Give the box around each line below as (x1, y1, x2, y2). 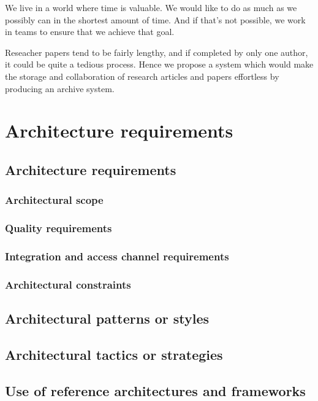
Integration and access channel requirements (5, 248, 229, 263)
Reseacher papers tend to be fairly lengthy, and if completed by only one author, (5, 45, 308, 58)
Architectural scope (5, 192, 104, 208)
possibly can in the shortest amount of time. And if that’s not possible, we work (5, 13, 306, 26)
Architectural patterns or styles (5, 309, 210, 328)
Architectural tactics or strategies (5, 345, 223, 364)
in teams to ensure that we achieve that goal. (5, 25, 175, 38)
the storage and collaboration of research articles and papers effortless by (5, 69, 279, 82)
